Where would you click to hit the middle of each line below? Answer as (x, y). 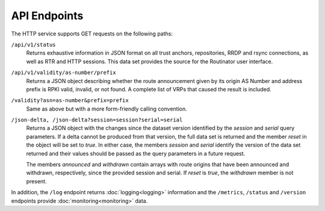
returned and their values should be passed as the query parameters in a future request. (136, 153)
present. (37, 181)
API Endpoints (47, 16)
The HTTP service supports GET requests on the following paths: (92, 34)
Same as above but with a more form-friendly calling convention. (107, 109)
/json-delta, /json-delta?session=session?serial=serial (97, 120)
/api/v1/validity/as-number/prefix (64, 73)
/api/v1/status (34, 44)
